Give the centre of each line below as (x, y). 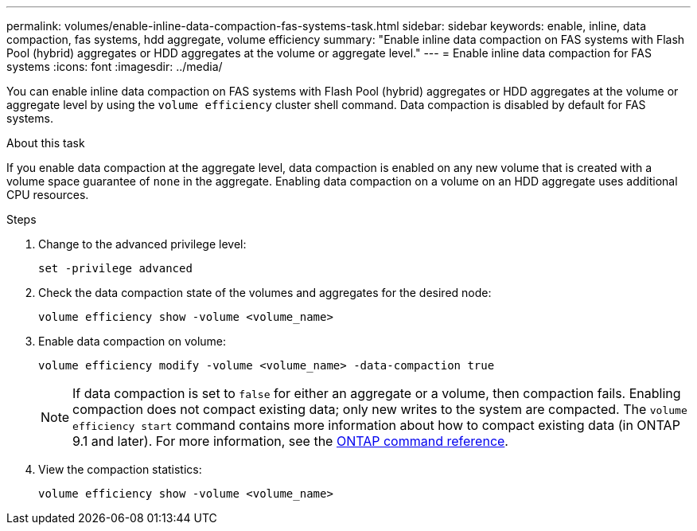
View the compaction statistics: (120, 469)
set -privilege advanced (115, 268)
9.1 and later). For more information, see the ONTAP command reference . (290, 441)
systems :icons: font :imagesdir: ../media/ (115, 66)
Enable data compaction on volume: (132, 341)
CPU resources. (48, 195)
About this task (46, 143)
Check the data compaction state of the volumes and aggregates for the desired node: (265, 293)
